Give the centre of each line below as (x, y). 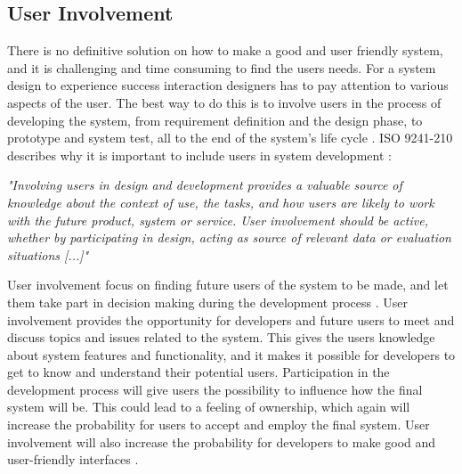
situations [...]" (48, 254)
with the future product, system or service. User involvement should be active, (218, 220)
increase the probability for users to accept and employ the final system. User (219, 425)
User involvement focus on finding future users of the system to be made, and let (228, 285)
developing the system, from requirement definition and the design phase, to (215, 120)
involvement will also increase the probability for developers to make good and (222, 441)
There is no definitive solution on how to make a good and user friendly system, (225, 50)
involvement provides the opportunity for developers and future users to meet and (231, 319)
